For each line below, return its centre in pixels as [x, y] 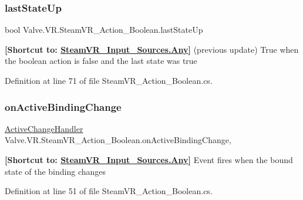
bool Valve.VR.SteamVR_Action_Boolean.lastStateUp [104, 30]
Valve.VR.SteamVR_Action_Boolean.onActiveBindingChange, [118, 140]
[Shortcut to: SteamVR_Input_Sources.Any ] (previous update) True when [152, 49]
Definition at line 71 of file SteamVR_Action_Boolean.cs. [109, 80]
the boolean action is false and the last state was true [101, 61]
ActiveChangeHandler [44, 128]
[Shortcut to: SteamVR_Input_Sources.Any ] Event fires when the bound [149, 160]
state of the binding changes [55, 171]
